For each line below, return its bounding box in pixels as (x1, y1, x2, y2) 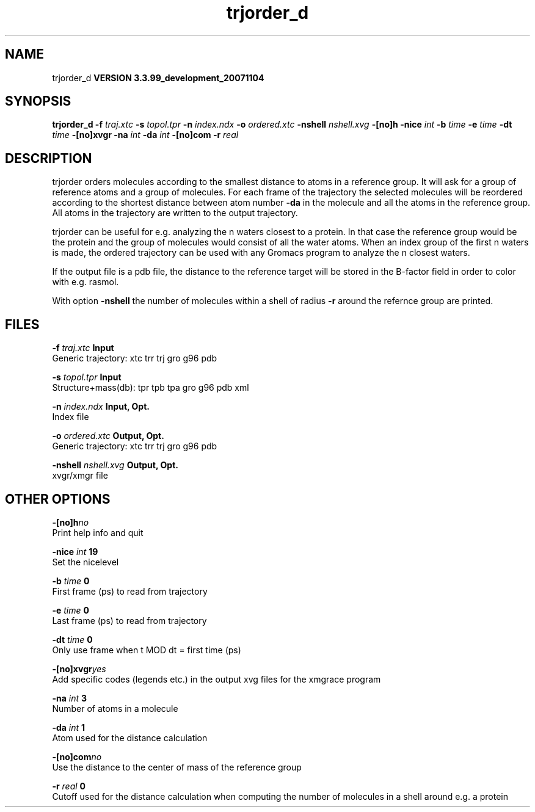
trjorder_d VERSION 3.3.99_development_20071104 (52, 72, 264, 83)
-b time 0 (52, 575, 90, 586)
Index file (52, 411, 89, 422)
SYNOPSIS (5, 93, 71, 109)
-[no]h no (52, 517, 89, 527)
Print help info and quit (52, 527, 144, 538)
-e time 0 (52, 604, 89, 615)
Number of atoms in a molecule (52, 703, 178, 714)
